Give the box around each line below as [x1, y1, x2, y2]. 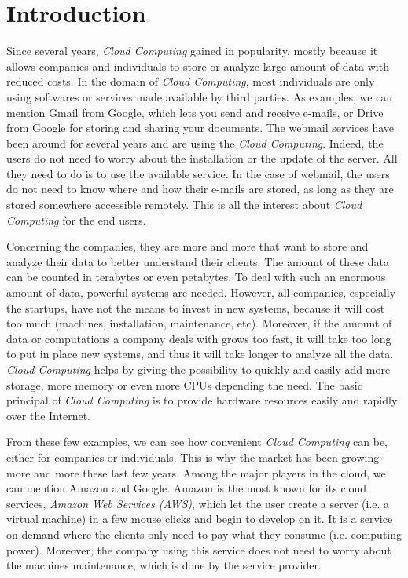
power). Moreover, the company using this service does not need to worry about [6, 541, 391, 558]
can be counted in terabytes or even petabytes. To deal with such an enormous [6, 269, 386, 285]
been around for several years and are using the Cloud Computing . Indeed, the [6, 134, 384, 151]
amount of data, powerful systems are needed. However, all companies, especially [6, 284, 396, 301]
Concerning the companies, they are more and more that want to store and [6, 238, 369, 254]
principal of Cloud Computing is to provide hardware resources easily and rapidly [6, 392, 398, 408]
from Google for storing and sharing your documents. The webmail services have [6, 119, 395, 136]
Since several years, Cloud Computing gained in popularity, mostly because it [6, 42, 378, 59]
